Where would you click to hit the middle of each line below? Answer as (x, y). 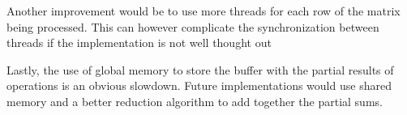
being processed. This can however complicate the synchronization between (193, 26)
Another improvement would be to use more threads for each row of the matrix (203, 11)
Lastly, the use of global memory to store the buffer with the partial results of (200, 69)
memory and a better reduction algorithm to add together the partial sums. (195, 101)
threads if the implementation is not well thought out (139, 43)
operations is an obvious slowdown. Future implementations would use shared (199, 85)
